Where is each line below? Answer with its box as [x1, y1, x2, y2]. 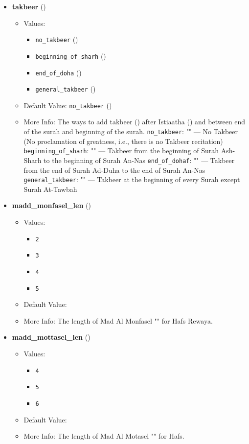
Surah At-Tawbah [23, 184, 77, 194]
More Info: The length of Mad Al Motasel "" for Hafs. [23, 431, 184, 441]
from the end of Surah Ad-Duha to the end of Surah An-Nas [23, 164, 205, 175]
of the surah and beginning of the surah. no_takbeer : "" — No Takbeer [23, 126, 238, 137]
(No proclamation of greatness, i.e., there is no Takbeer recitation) [23, 136, 223, 146]
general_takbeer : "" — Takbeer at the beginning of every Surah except [23, 174, 240, 185]
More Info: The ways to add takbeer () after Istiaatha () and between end [23, 117, 246, 127]
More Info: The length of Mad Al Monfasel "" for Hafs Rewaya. [23, 315, 213, 326]
